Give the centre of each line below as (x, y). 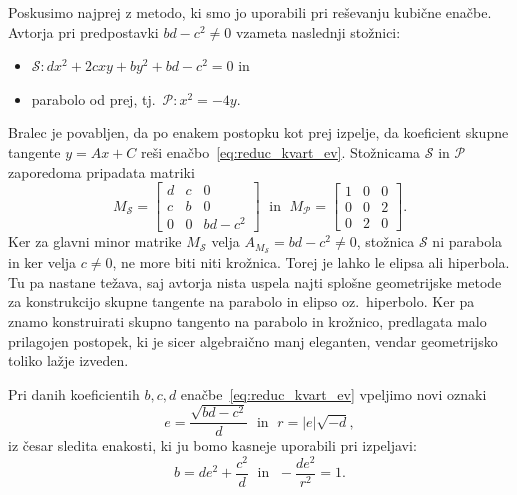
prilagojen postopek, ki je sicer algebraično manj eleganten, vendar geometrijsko (253, 340)
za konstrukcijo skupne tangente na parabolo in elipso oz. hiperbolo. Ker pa (241, 301)
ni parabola (467, 241)
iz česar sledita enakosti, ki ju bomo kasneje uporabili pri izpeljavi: (212, 445)
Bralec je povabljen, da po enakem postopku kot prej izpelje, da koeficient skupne (258, 132)
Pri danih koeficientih (74, 393)
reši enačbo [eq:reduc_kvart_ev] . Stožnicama (281, 151)
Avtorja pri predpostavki (83, 31)
